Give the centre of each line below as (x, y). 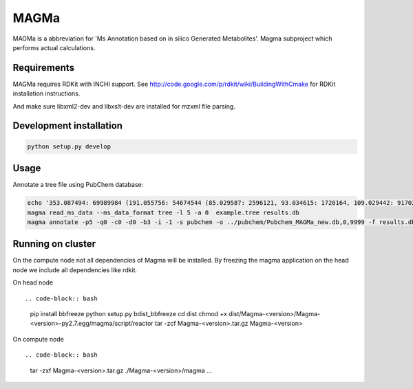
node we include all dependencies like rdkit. (75, 270)
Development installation (68, 126)
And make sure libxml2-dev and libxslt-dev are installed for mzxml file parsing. (124, 106)
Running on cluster (54, 244)
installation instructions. (46, 93)
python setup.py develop (69, 146)
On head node (33, 282)
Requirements (44, 68)
